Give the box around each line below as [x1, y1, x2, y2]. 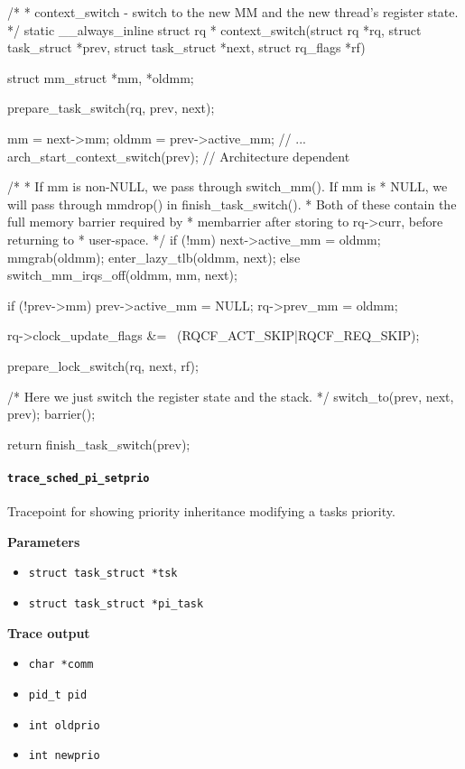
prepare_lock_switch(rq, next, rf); [7, 356, 199, 375]
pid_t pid [28, 688, 88, 701]
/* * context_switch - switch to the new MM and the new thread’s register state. [7, 3, 459, 21]
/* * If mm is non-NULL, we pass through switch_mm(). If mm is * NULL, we [7, 177, 448, 196]
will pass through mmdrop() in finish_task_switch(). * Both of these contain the [7, 194, 457, 213]
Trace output [7, 623, 90, 642]
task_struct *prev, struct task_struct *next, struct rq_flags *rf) [7, 38, 366, 57]
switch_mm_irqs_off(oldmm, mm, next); [7, 265, 237, 284]
